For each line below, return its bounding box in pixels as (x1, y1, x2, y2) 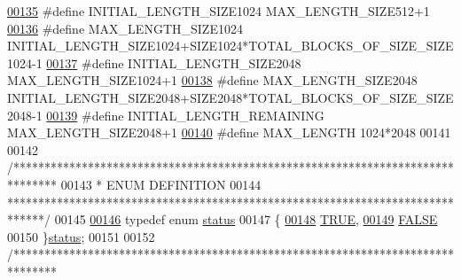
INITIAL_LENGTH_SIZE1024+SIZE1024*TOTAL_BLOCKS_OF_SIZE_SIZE (7, 36, 454, 55)
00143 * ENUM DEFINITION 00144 (60, 175, 262, 193)
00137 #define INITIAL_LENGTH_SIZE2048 (46, 53, 301, 72)
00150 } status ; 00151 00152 (7, 227, 155, 245)
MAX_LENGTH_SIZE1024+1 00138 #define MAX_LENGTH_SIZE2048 (7, 71, 418, 89)
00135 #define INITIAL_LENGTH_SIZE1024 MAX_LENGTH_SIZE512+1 (7, 2, 430, 19)
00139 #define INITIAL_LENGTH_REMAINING (46, 105, 324, 124)
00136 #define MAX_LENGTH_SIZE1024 (7, 19, 243, 37)
